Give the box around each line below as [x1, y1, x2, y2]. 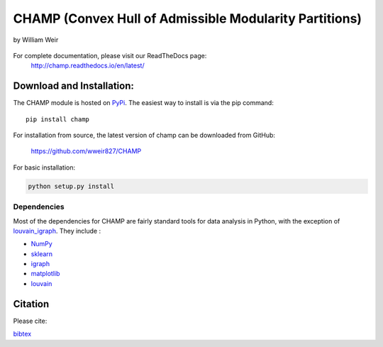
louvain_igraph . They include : [13, 226, 101, 235]
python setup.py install [28, 182, 115, 190]
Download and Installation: [13, 80, 134, 92]
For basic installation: [13, 163, 76, 172]
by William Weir [13, 35, 59, 44]
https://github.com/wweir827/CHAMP [30, 147, 142, 155]
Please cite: [13, 316, 48, 325]
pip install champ [26, 115, 90, 123]
